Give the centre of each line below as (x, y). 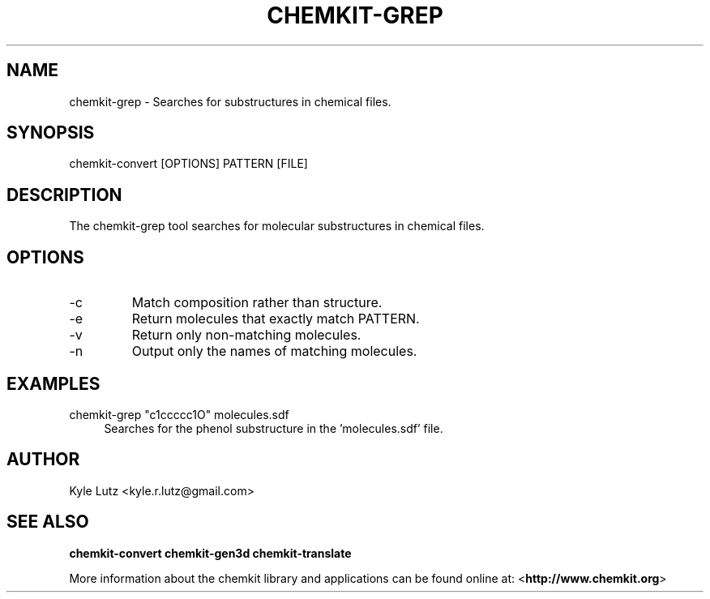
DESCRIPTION (64, 195)
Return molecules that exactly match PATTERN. (276, 319)
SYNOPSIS (51, 133)
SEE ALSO (48, 522)
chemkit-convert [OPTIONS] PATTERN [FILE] (188, 164)
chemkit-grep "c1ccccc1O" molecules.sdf (179, 414)
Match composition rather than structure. (257, 303)
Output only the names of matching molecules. (274, 351)
